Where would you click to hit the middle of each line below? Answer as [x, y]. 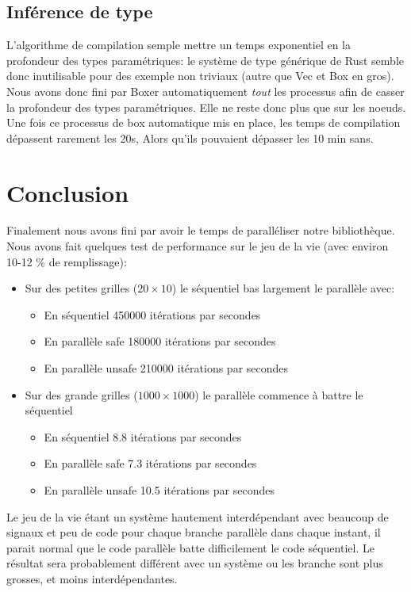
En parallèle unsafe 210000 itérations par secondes [166, 368]
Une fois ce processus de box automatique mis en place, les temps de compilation [204, 122]
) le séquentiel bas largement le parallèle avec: [283, 288]
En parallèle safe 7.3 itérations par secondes [150, 463]
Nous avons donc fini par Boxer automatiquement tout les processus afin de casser [205, 91]
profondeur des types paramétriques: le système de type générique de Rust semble [205, 60]
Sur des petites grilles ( [81, 288]
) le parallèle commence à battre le [279, 394]
